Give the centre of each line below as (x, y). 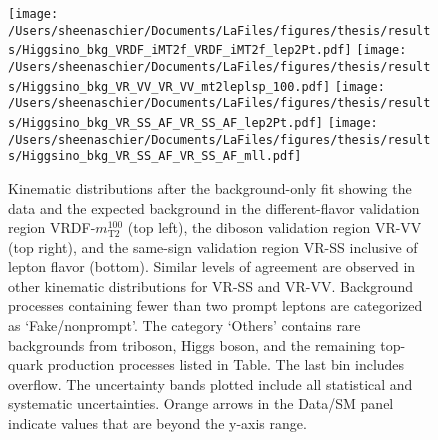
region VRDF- (52, 227)
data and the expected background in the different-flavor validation (214, 207)
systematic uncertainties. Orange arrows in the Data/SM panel (201, 403)
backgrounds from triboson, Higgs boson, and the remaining (192, 344)
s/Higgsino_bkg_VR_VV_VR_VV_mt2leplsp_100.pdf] (169, 86)
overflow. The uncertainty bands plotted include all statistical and (210, 383)
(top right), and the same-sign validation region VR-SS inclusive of (213, 246)
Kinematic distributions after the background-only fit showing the (210, 187)
